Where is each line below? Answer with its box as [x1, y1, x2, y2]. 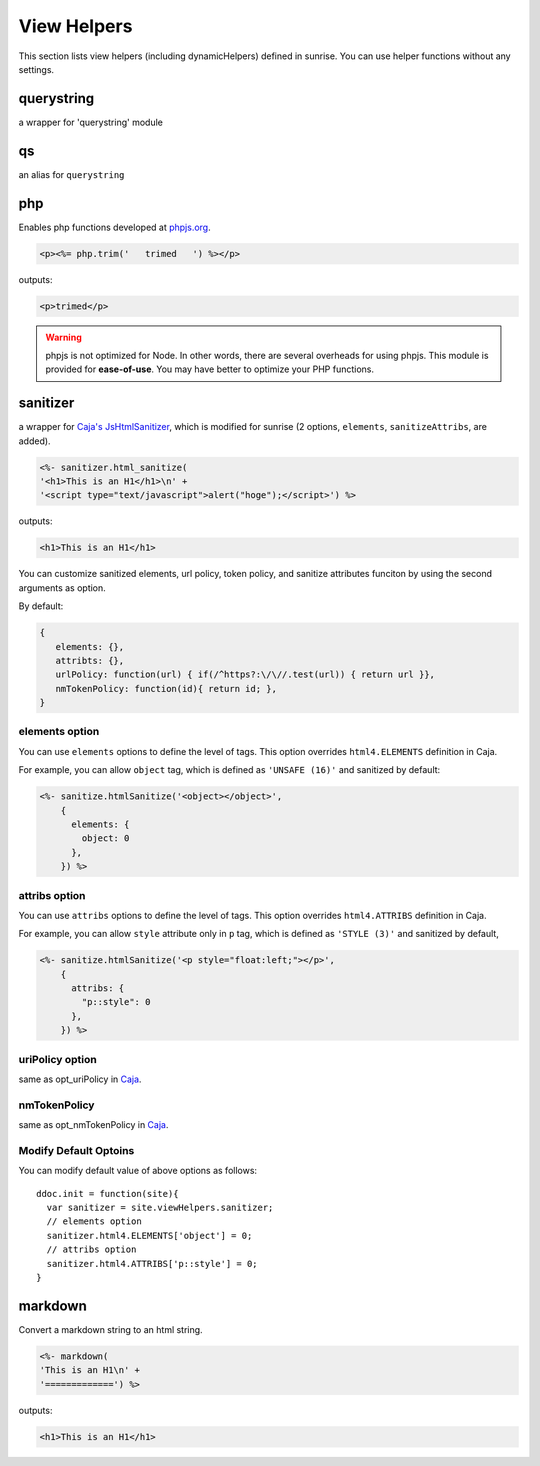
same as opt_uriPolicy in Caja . [18, 1073, 142, 1085]
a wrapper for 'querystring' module [18, 116, 164, 128]
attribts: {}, [55, 655, 125, 666]
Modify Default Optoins [18, 1143, 135, 1157]
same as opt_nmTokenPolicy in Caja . [18, 1119, 169, 1131]
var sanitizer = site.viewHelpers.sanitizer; [46, 1202, 274, 1214]
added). [18, 435, 51, 447]
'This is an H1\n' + [39, 1365, 140, 1376]
